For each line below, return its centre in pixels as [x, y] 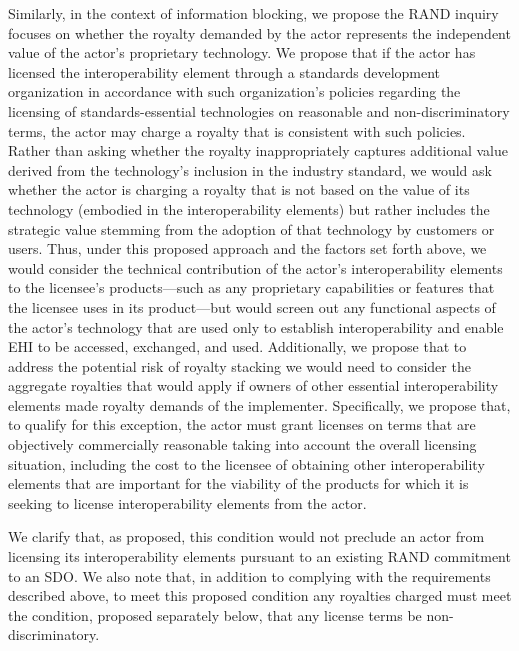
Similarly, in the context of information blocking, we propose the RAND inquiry [253, 13]
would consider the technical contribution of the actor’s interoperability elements [255, 267]
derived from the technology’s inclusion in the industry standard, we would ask [250, 169]
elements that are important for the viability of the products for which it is [238, 483]
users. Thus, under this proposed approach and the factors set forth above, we [247, 248]
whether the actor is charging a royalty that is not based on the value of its [239, 189]
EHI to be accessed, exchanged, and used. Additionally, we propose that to [237, 346]
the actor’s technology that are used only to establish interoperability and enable [256, 326]
